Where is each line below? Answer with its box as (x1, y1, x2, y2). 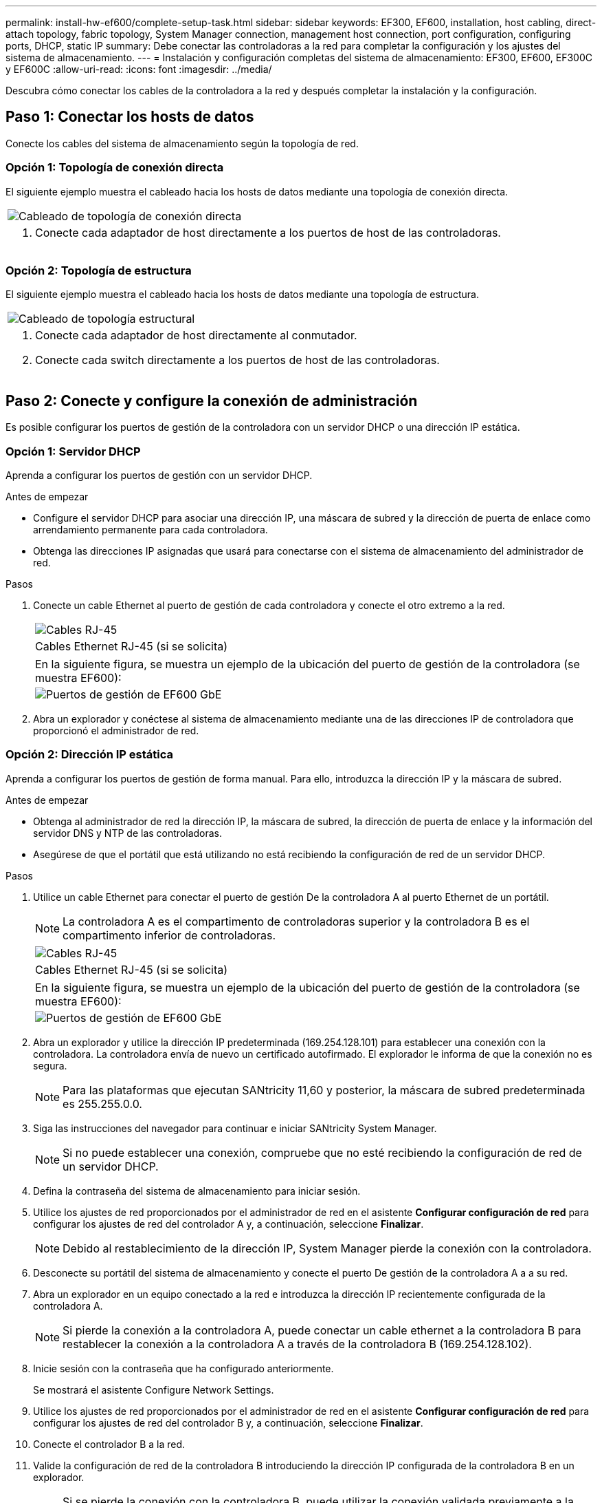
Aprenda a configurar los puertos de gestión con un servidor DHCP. (5, 469, 313, 481)
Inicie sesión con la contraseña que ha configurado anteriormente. (33, 1362, 334, 1374)
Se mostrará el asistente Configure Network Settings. (33, 1383, 274, 1396)
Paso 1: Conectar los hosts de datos (5, 108, 254, 126)
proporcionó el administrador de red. (33, 724, 199, 736)
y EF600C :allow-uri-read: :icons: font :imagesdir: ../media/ (5, 63, 272, 75)
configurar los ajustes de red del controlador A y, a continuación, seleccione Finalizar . (33, 1217, 424, 1230)
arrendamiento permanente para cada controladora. (33, 523, 268, 535)
